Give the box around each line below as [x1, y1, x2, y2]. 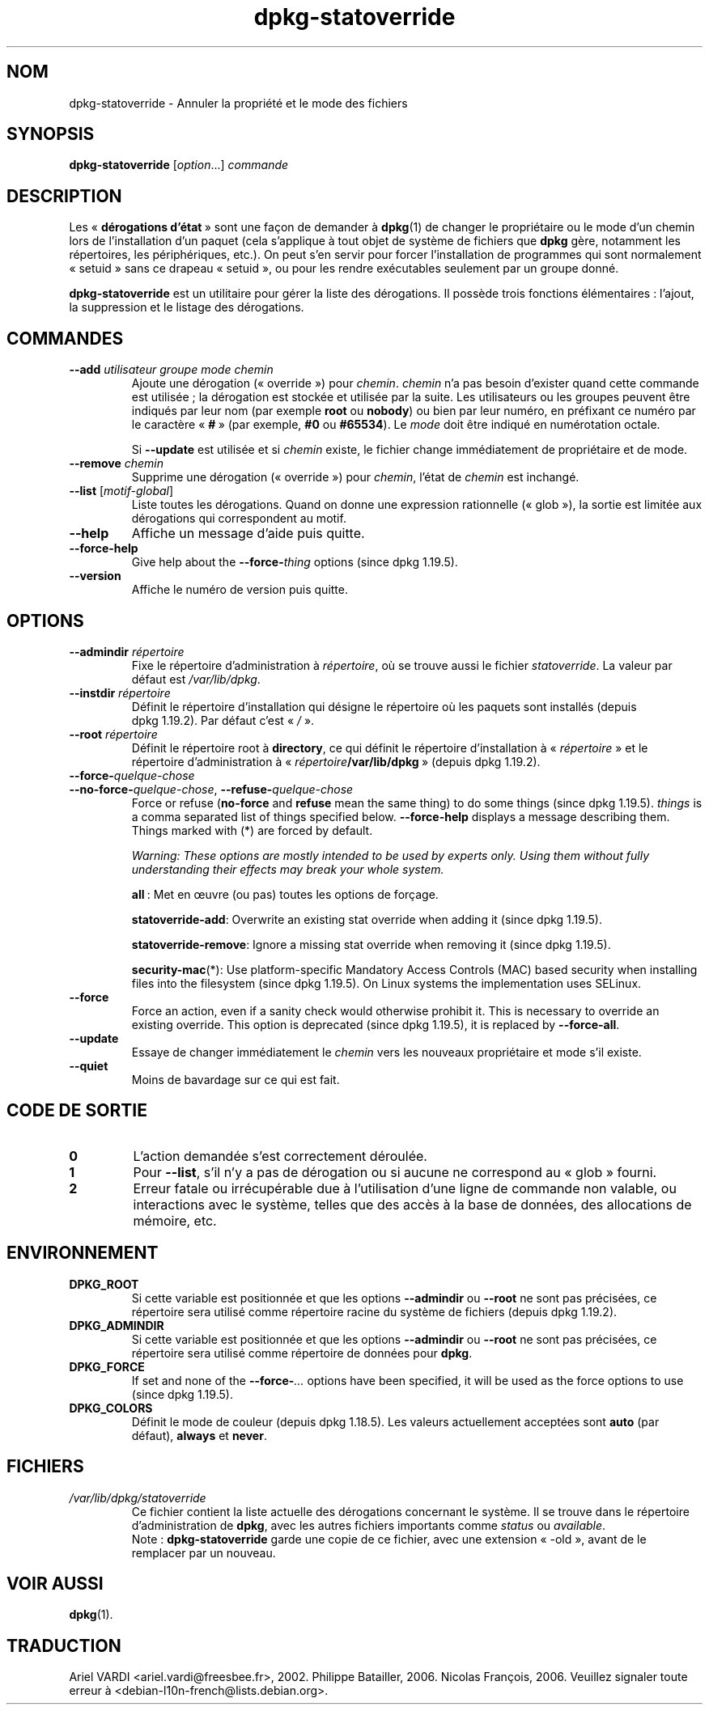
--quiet [69, 1058, 108, 1073]
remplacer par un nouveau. [131, 1545, 276, 1560]
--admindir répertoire [69, 644, 185, 659]
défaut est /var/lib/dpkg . [131, 671, 261, 686]
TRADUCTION [6, 1635, 121, 1656]
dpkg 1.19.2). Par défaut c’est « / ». [131, 713, 315, 727]
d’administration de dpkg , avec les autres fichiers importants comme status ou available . [131, 1518, 606, 1532]
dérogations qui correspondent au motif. [131, 511, 346, 526]
